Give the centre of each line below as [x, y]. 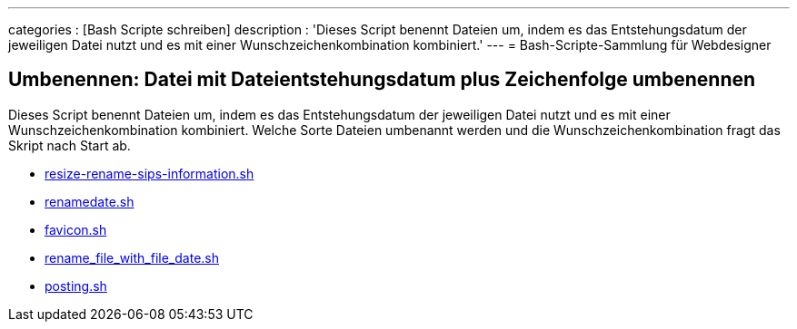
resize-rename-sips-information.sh [149, 173]
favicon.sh [76, 229]
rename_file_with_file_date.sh [132, 257]
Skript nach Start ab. [70, 145]
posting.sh [76, 285]
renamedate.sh [90, 201]
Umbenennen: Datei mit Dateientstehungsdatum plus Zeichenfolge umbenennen [382, 80]
